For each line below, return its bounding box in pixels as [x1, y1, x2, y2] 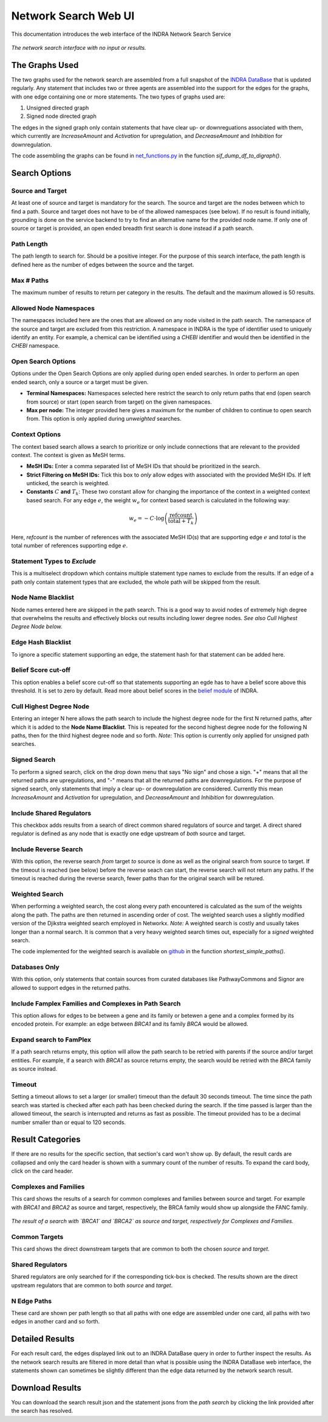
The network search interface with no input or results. [11, 44, 146, 51]
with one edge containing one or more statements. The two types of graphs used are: [11, 93, 226, 100]
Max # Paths [11, 276, 49, 285]
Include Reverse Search [11, 845, 83, 854]
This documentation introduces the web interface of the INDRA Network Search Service [11, 30, 231, 38]
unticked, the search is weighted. [26, 480, 109, 487]
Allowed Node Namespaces [11, 304, 95, 312]
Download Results [11, 1382, 82, 1393]
